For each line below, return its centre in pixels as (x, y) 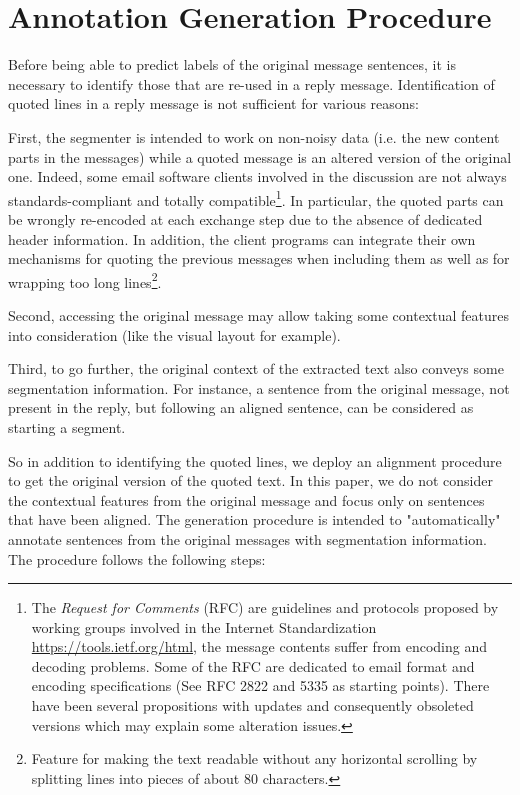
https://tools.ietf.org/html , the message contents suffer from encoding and (259, 646)
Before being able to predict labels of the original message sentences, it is (232, 64)
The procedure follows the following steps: (137, 558)
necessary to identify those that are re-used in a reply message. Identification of (251, 83)
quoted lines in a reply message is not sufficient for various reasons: (214, 103)
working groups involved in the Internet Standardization (204, 626)
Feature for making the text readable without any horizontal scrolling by (254, 758)
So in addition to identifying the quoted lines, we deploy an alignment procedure (255, 460)
